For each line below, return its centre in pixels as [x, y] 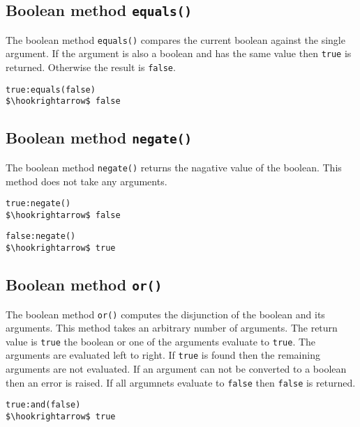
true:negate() [38, 204]
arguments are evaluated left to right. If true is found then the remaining [163, 355]
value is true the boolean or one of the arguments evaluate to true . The [161, 341]
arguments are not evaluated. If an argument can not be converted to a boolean [176, 369]
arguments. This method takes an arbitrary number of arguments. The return [172, 328]
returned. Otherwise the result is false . [91, 67]
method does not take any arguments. [87, 181]
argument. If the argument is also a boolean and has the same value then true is [179, 53]
